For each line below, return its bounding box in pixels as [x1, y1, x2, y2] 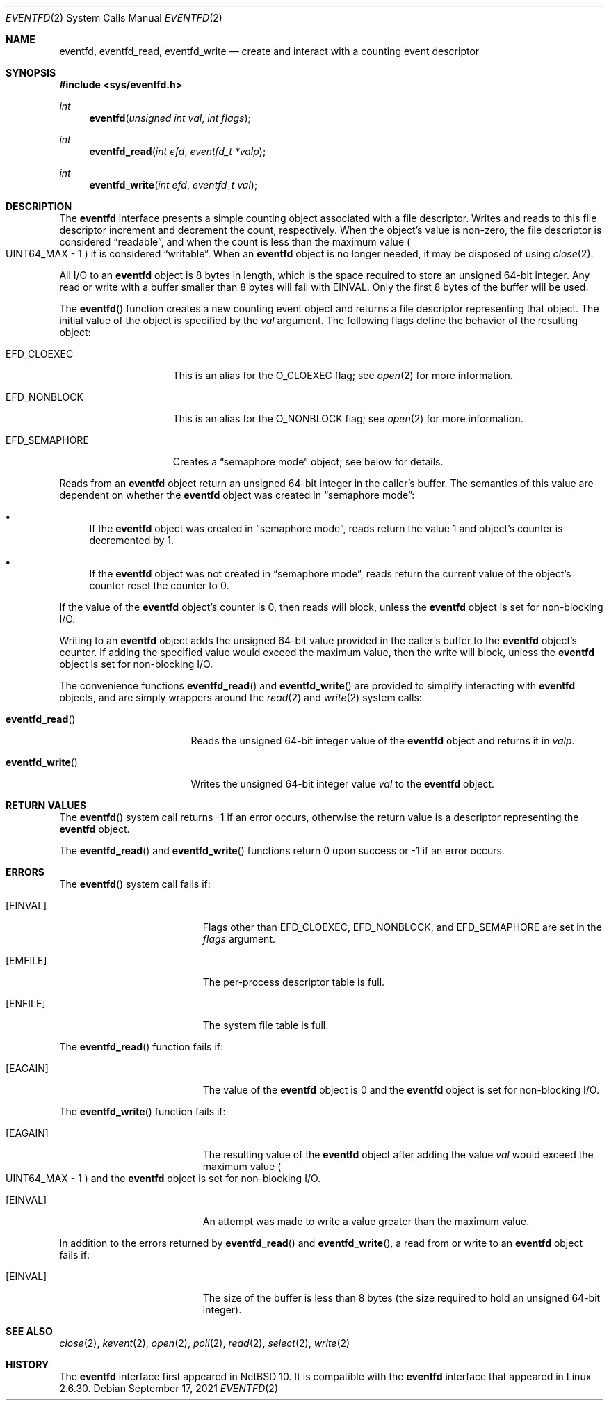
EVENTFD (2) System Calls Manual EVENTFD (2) [6, 12, 222, 24]
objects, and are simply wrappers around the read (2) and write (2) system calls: [59, 692, 422, 703]
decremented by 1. [89, 534, 174, 546]
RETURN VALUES [6, 799, 87, 811]
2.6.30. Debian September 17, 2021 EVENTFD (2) [59, 1382, 279, 1394]
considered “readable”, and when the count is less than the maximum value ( [59, 236, 411, 248]
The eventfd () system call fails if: [59, 878, 211, 890]
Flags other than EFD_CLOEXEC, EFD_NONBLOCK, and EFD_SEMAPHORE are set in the [202, 921, 602, 933]
